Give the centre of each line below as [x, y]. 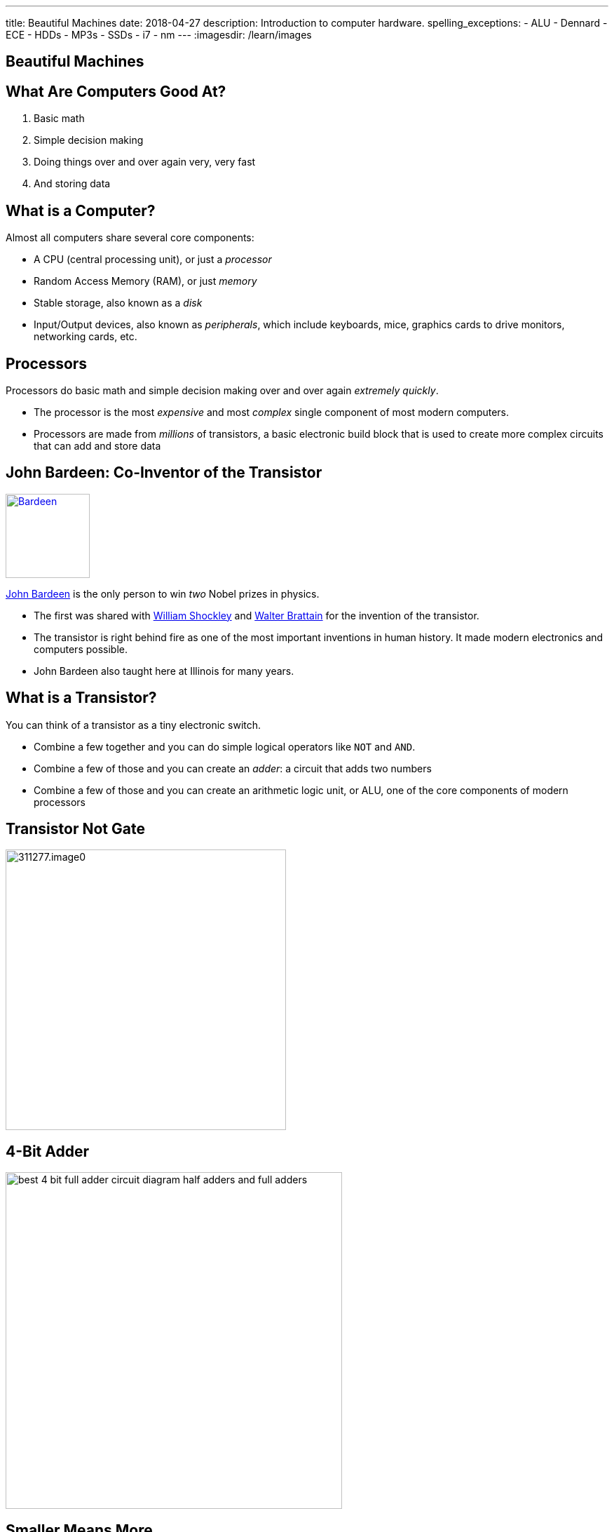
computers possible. [81, 649]
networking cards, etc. [86, 337]
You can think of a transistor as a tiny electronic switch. [134, 725]
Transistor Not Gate [75, 829]
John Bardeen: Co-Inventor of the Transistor [164, 473]
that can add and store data [97, 445]
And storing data [72, 184]
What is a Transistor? [81, 698]
